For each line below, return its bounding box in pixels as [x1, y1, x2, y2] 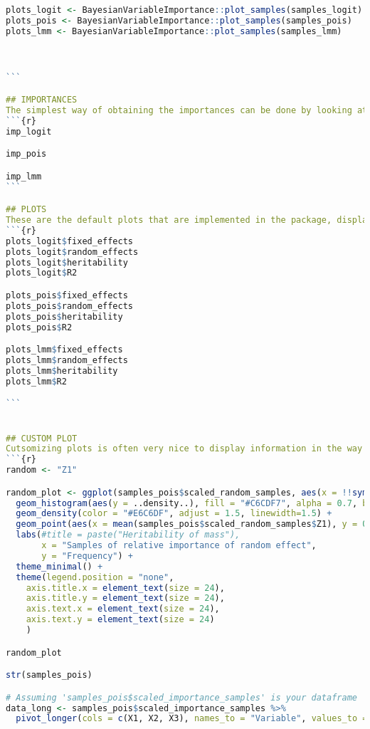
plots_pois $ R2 [6, 322, 73, 332]
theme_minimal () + [16, 561, 103, 572]
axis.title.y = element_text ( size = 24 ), [26, 593, 225, 604]
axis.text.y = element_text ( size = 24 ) [26, 614, 215, 625]
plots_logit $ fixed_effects [6, 236, 133, 246]
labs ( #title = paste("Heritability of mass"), [16, 530, 240, 540]
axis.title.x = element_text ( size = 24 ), [26, 582, 225, 593]
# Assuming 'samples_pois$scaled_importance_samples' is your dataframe [6, 692, 357, 703]
